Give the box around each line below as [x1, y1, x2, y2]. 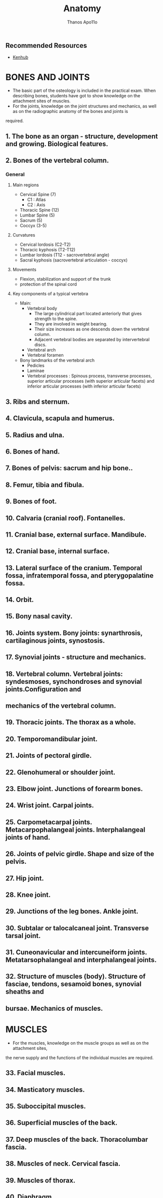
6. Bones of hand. [5, 447, 60, 456]
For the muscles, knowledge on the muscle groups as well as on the [12, 1040, 149, 1046]
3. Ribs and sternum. [5, 397, 70, 406]
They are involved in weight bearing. [34, 321, 108, 327]
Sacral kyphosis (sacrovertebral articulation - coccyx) [19, 257, 128, 263]
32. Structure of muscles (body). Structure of [5, 972, 146, 980]
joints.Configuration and [5, 685, 82, 693]
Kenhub [12, 54, 29, 60]
